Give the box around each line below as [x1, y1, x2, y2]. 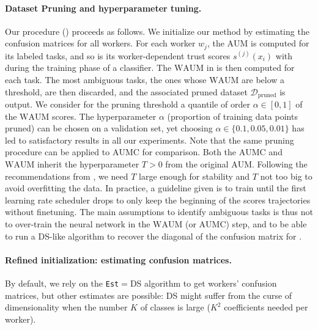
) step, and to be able [226, 218, 307, 230]
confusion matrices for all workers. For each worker [5, 37, 196, 50]
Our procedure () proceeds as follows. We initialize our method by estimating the [5, 24, 309, 37]
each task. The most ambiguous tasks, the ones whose [5, 73, 207, 86]
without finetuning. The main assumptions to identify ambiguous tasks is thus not [5, 205, 313, 218]
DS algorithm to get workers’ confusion [130, 277, 277, 289]
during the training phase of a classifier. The [5, 61, 172, 74]
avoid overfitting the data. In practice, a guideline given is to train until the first [5, 182, 306, 194]
